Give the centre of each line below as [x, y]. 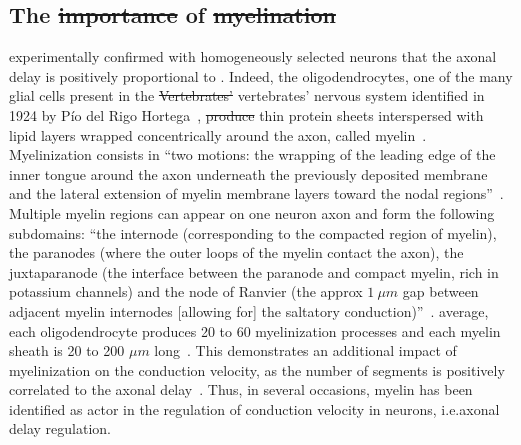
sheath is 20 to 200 [67, 350]
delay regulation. [60, 428]
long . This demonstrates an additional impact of [305, 350]
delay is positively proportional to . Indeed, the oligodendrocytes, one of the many [261, 75]
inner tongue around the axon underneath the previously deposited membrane [248, 173]
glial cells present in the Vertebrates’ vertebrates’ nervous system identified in [247, 95]
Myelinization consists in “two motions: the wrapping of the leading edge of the [252, 154]
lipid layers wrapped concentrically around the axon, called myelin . [218, 134]
